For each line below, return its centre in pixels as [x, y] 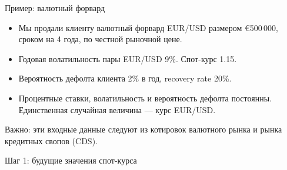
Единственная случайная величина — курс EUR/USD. [117, 109]
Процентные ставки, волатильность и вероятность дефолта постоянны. [145, 98]
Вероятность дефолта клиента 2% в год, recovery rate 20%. [125, 78]
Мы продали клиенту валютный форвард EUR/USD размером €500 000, [148, 27]
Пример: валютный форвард [55, 8]
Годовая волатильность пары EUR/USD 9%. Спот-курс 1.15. [128, 58]
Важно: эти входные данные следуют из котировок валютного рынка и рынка [143, 129]
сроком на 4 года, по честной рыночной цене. [100, 39]
